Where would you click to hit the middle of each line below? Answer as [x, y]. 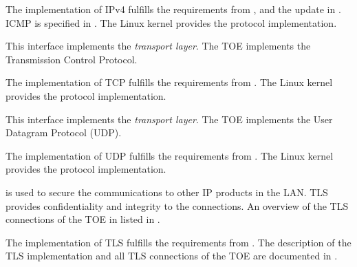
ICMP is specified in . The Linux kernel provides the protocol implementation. [171, 22]
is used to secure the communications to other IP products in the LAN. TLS [167, 192]
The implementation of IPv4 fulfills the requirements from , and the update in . [173, 9]
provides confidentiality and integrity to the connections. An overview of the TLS [177, 205]
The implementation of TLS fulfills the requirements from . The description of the [178, 242]
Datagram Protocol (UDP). [64, 132]
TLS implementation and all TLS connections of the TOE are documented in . [172, 256]
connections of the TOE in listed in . [83, 219]
